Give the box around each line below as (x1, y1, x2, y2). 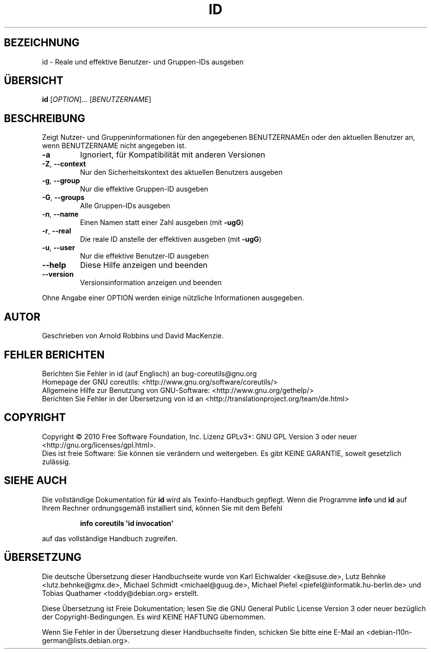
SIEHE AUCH (4, 474, 67, 487)
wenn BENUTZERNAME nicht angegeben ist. (42, 141, 186, 150)
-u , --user (42, 243, 75, 252)
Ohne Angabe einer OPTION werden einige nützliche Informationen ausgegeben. (42, 294, 304, 302)
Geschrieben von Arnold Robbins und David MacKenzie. (42, 331, 224, 340)
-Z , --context (42, 160, 86, 168)
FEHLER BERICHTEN (4, 348, 105, 361)
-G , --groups (42, 193, 85, 202)
